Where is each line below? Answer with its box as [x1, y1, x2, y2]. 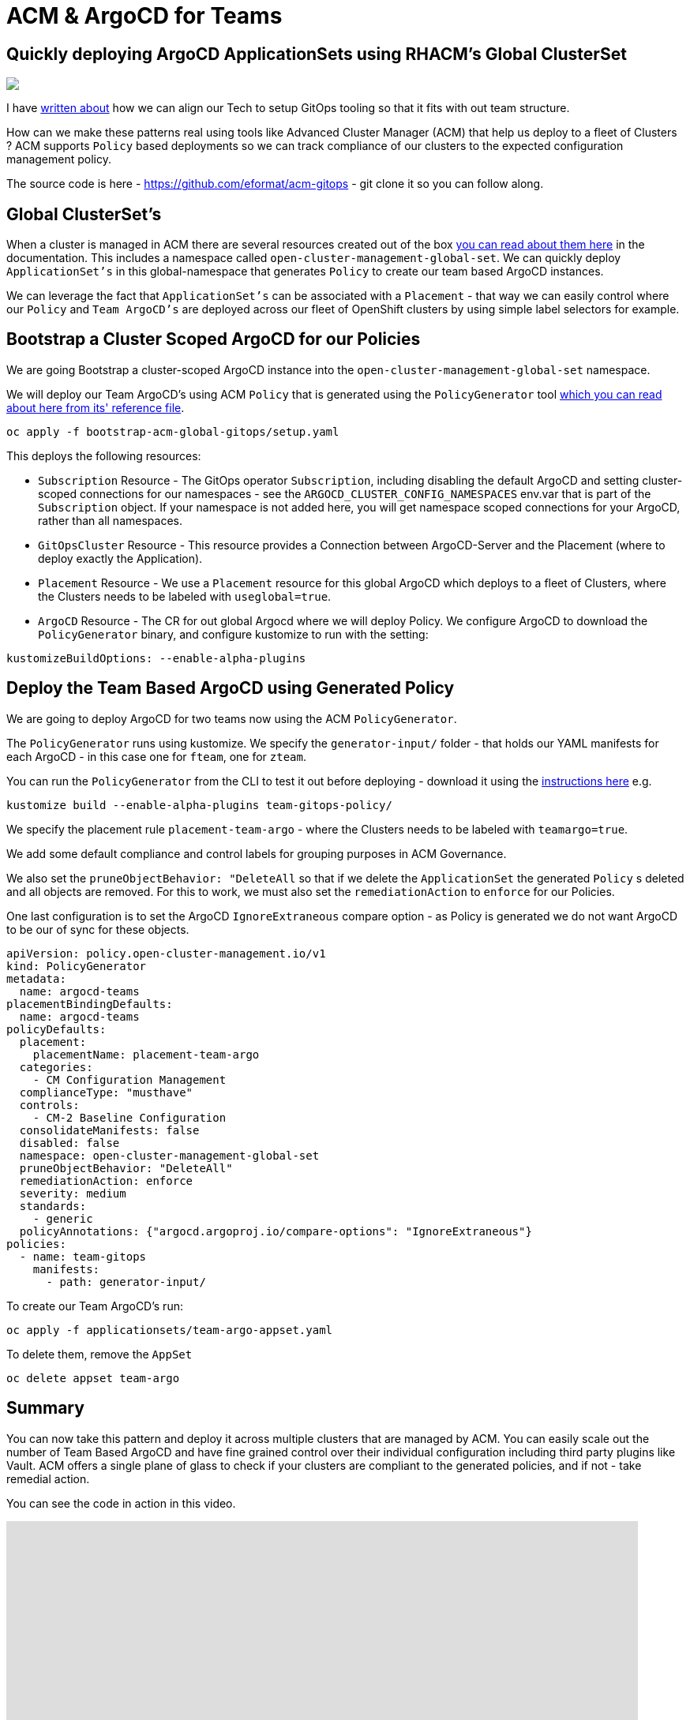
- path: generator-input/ [46, 1275, 206, 1288]
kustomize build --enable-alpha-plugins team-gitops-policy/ [6, 798, 392, 811]
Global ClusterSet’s [6, 204, 162, 224]
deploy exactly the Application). [38, 551, 203, 565]
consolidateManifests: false [19, 1123, 200, 1137]
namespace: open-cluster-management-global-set [19, 1149, 320, 1162]
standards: [19, 1199, 87, 1212]
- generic [32, 1212, 93, 1225]
